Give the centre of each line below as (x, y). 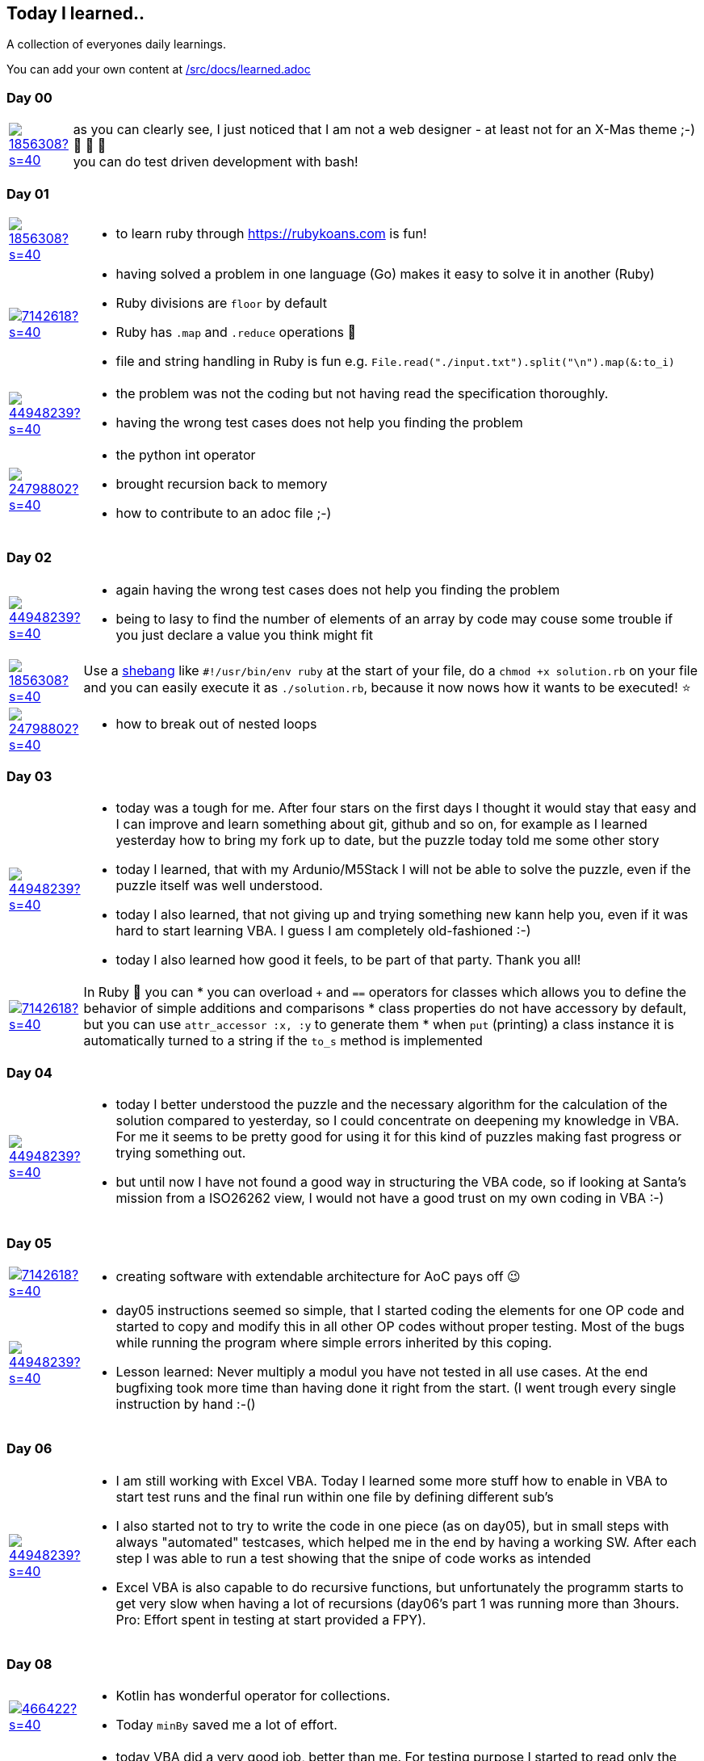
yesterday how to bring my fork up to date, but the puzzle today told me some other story (388, 841)
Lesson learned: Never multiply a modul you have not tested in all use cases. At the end (382, 1371)
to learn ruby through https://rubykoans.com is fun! (271, 233)
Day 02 (29, 558)
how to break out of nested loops (216, 723)
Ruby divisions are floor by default (221, 303)
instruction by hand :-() (186, 1404)
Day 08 (29, 1664)
